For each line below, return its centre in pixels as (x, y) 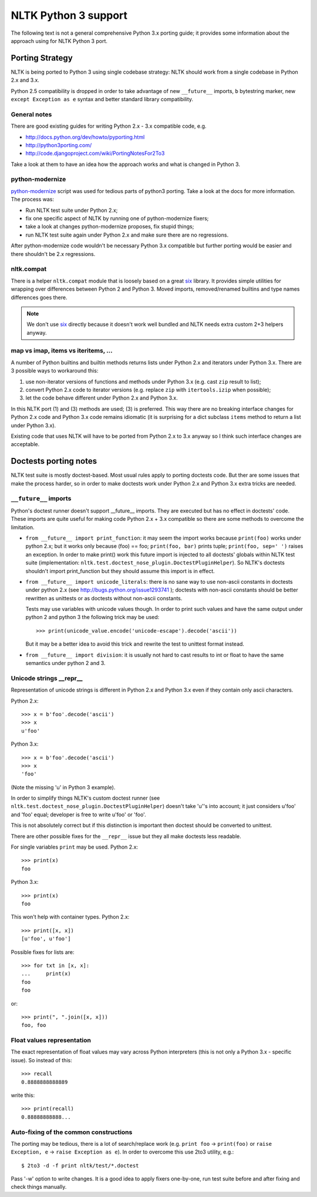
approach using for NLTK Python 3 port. (59, 41)
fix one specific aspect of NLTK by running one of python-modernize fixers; (117, 218)
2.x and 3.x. (25, 80)
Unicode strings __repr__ (47, 678)
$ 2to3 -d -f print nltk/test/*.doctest (80, 1166)
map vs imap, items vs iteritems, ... (62, 351)
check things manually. (39, 1187)
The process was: (33, 199)
